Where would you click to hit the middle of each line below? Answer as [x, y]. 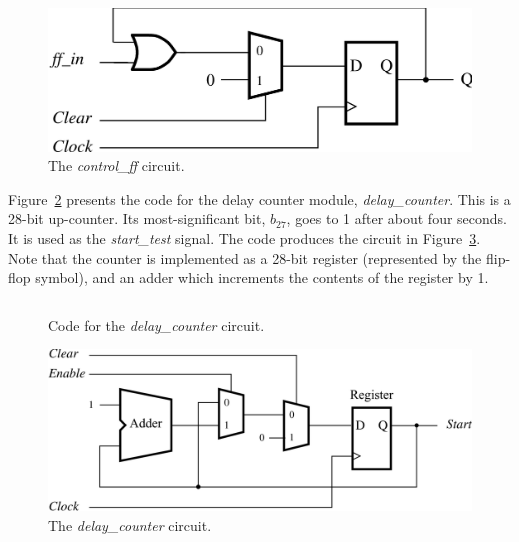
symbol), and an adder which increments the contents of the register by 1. [262, 277]
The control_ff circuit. [116, 165]
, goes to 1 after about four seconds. [397, 218]
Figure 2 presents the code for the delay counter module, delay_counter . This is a [259, 198]
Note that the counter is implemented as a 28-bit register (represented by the [245, 257]
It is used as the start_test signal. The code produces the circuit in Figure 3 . [244, 238]
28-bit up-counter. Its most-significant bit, [137, 218]
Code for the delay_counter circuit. [156, 324]
